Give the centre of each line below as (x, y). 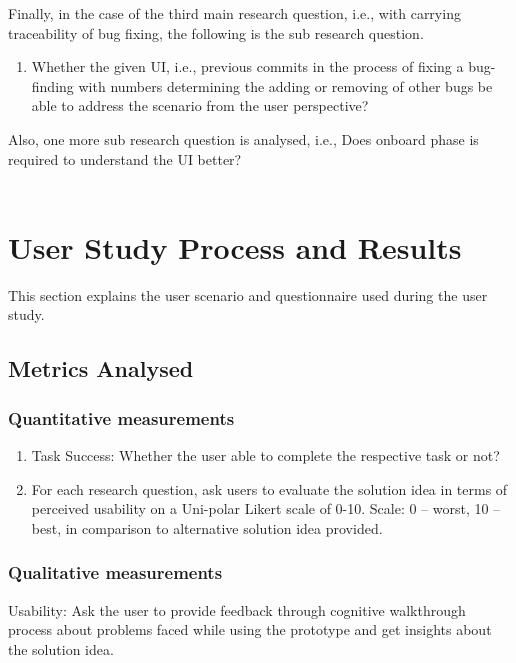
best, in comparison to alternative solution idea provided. (207, 527)
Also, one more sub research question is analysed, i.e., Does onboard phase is (243, 138)
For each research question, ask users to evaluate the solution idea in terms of (269, 488)
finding (52, 85)
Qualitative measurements (115, 572)
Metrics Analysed (101, 368)
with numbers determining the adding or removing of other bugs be (285, 85)
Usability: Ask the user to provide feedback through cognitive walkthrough (237, 609)
